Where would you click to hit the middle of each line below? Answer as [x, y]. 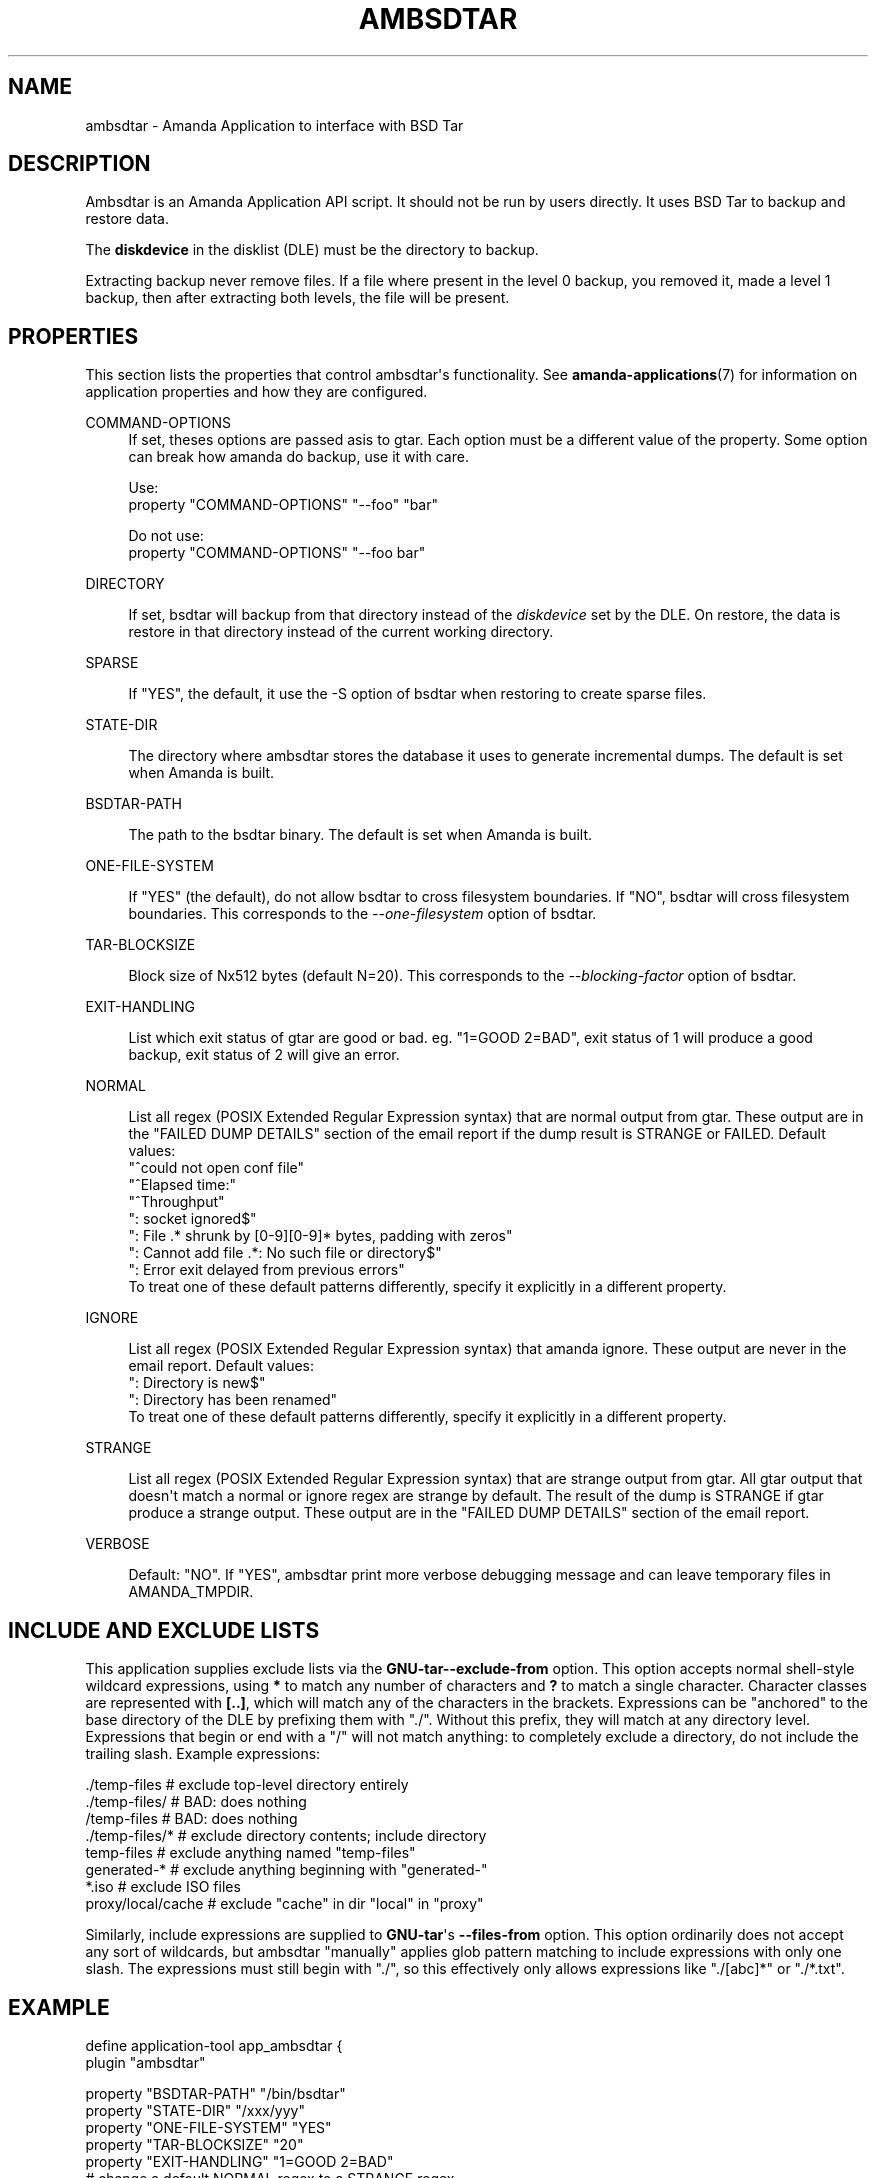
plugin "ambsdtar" [145, 2062]
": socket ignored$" [192, 1219]
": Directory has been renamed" [233, 1400]
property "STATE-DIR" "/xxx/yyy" [195, 2110]
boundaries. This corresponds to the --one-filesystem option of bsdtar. [362, 914]
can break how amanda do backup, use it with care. [298, 457]
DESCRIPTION [79, 164]
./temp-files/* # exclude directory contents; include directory [286, 1836]
